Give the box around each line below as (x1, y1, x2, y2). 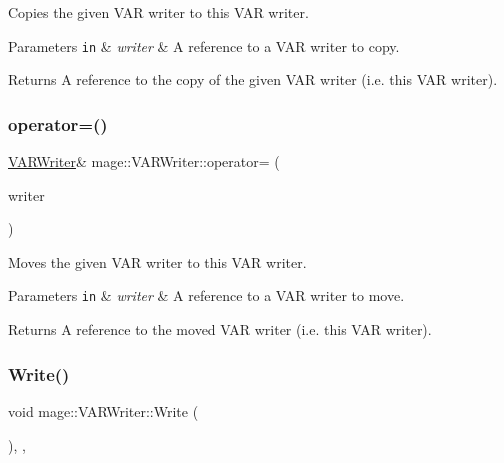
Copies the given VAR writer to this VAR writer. (8, 2, 309, 22)
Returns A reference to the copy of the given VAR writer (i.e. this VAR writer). (8, 69, 498, 90)
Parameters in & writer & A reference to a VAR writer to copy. (8, 35, 400, 56)
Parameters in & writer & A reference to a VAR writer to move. (8, 285, 405, 306)
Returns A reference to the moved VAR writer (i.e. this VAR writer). (8, 319, 432, 340)
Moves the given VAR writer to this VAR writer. (8, 251, 307, 272)
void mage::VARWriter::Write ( (8, 400, 199, 421)
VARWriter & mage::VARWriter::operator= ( (8, 151, 280, 172)
